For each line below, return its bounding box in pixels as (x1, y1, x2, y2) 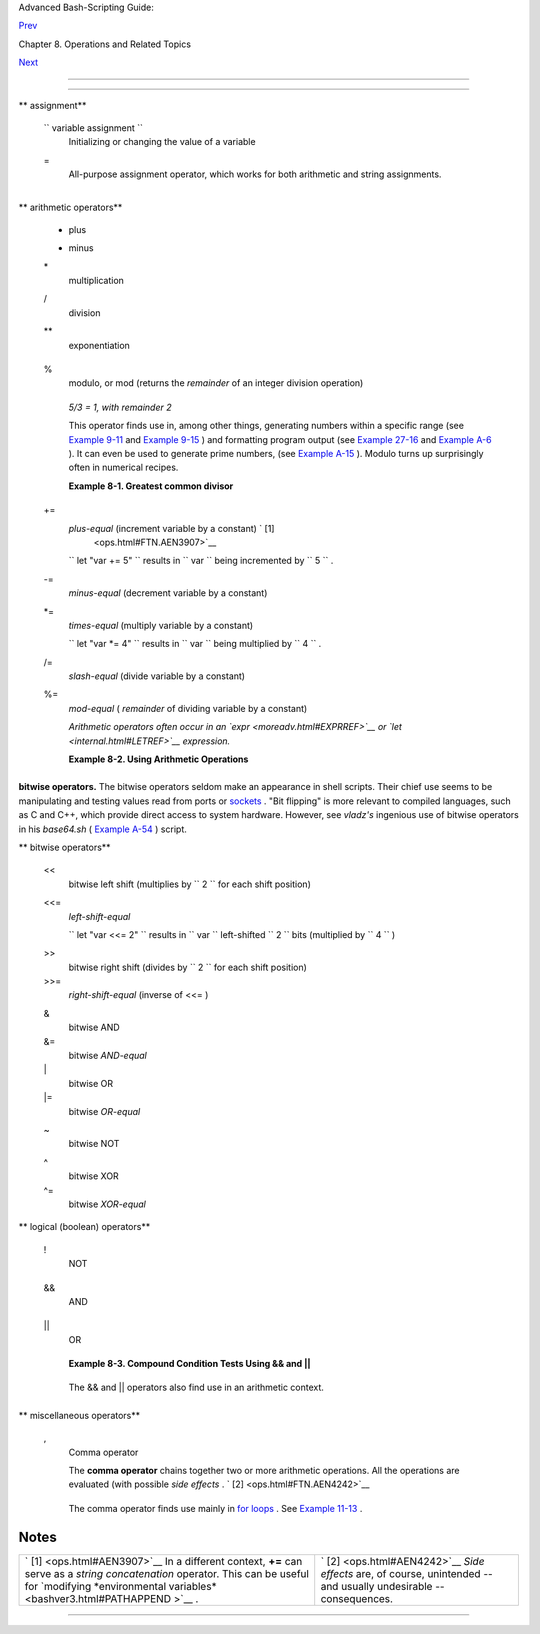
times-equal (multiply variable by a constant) (68, 619, 254, 631)
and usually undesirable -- (320, 1579, 445, 1593)
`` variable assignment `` (43, 121, 144, 134)
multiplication (68, 275, 125, 287)
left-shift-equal (68, 910, 131, 922)
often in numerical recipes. (68, 461, 179, 474)
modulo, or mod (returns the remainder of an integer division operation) (68, 377, 364, 389)
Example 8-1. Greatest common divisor (68, 480, 234, 492)
